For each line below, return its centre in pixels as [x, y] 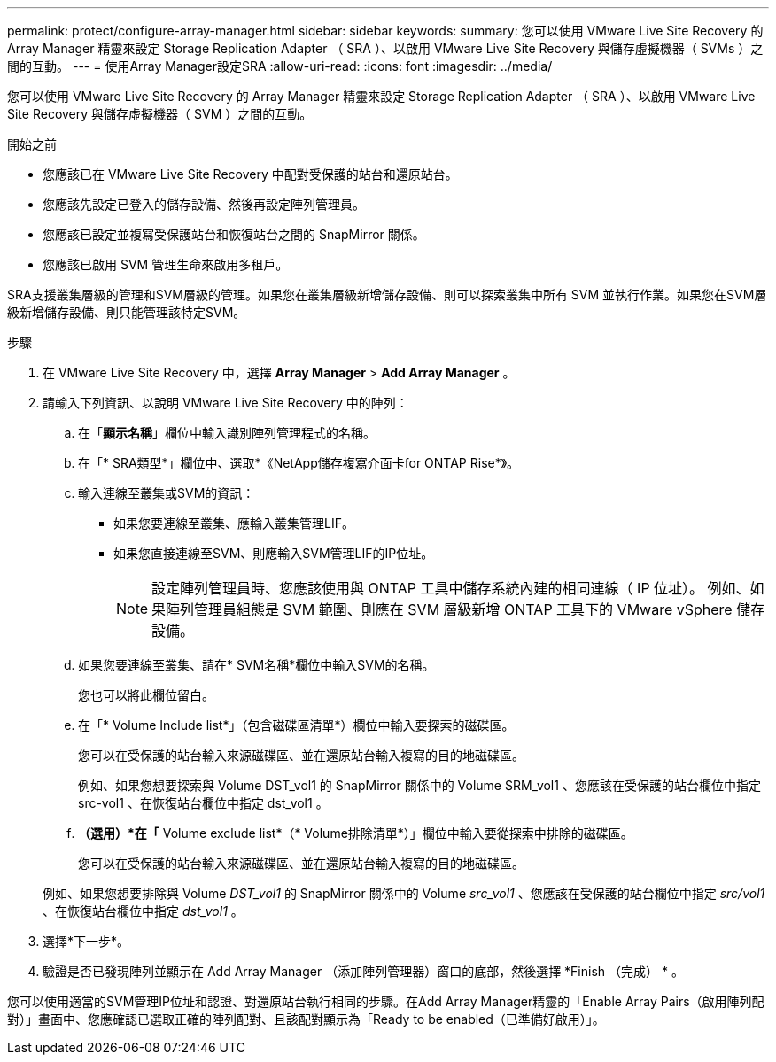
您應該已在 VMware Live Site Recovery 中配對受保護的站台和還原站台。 [250, 174]
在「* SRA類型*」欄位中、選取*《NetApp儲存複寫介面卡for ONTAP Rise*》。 [299, 463]
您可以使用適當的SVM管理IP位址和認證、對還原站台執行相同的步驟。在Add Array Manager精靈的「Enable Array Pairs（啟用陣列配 [386, 1001]
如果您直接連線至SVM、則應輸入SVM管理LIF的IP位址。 [274, 553]
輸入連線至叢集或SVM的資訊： [167, 493]
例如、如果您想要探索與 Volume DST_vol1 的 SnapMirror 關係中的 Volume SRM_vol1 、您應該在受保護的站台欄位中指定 [419, 785]
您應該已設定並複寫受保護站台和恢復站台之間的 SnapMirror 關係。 [234, 234]
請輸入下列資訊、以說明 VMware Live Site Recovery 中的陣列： [225, 403]
